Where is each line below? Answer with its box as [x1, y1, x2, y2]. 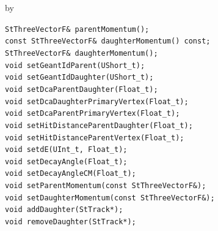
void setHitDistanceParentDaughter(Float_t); [5, 121, 193, 130]
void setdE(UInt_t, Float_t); [5, 145, 128, 154]
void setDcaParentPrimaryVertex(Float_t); [5, 109, 180, 118]
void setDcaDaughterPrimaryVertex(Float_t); [5, 97, 189, 106]
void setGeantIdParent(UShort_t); [5, 61, 145, 70]
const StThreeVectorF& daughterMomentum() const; [5, 37, 211, 46]
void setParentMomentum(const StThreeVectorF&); [5, 181, 206, 191]
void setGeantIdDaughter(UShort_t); [5, 73, 154, 82]
